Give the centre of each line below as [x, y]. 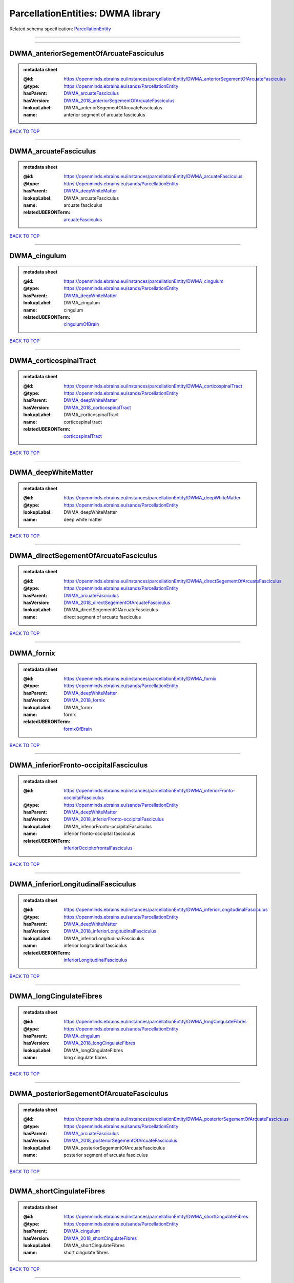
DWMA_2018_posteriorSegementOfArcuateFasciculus [121, 1141]
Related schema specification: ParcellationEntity [60, 29]
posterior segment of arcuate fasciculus [106, 1155]
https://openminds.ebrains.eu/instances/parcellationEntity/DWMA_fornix [140, 678]
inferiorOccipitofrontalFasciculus [98, 848]
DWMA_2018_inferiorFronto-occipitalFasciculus [114, 819]
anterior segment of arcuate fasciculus [104, 115]
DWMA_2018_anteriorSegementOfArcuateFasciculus [119, 101]
